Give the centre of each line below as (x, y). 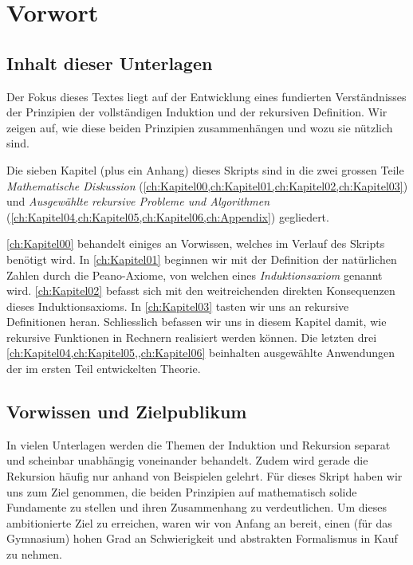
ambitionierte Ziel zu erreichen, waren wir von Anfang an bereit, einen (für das (199, 522)
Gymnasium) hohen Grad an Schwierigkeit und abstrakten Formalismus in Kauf (202, 538)
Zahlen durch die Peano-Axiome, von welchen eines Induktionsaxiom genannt (195, 275)
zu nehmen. (34, 554)
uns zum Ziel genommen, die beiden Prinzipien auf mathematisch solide (182, 491)
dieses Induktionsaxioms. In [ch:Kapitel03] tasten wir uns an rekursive (178, 306)
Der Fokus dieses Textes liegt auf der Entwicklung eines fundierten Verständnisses (206, 96)
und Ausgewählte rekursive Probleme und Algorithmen (138, 201)
